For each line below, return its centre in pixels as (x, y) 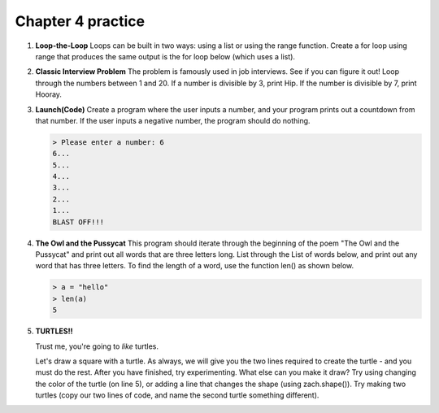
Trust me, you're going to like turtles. (97, 346)
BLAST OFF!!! (78, 222)
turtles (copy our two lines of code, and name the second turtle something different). (177, 395)
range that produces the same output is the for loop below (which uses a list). (165, 56)
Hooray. (49, 94)
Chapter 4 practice (80, 21)
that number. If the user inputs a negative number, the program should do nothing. (173, 120)
